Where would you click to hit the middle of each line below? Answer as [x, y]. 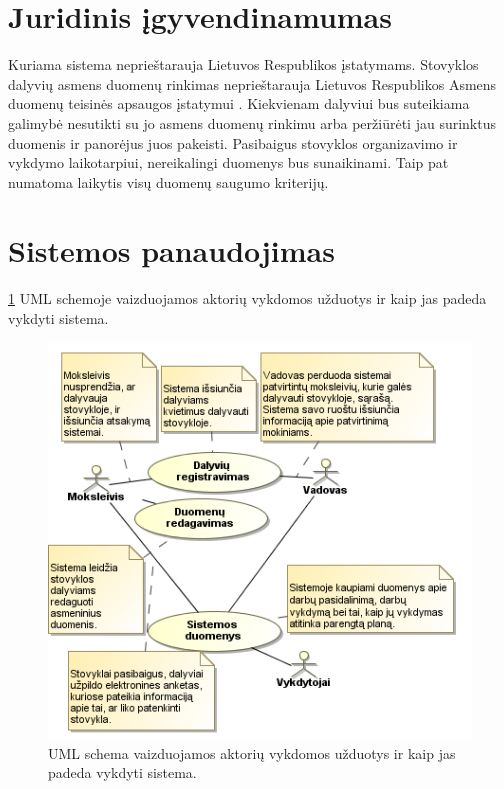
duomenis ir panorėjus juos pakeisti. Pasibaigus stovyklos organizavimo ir [233, 142]
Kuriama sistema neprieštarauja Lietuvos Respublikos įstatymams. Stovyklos [243, 64]
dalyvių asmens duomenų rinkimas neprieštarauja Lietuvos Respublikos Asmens [252, 83]
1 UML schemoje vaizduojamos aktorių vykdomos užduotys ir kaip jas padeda [247, 298]
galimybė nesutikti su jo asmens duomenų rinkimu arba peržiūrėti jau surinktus [252, 122]
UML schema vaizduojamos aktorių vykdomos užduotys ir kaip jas [252, 752]
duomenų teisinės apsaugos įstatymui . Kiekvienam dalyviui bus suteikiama [239, 103]
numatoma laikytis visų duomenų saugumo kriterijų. [168, 181]
